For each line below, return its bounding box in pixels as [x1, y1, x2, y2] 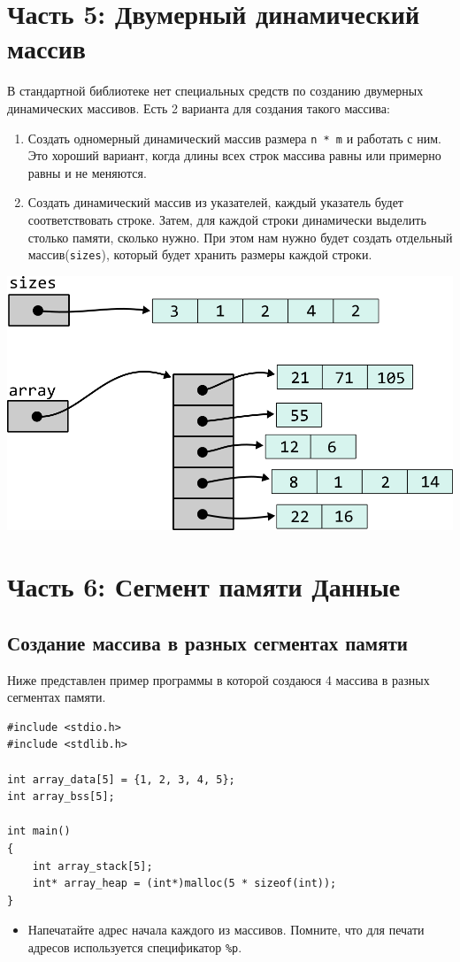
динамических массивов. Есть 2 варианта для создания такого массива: [7, 98, 390, 117]
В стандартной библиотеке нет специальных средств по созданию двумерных [7, 81, 424, 100]
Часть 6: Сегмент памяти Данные [7, 568, 401, 604]
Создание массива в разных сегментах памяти [7, 628, 408, 656]
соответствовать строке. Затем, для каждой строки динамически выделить [27, 210, 426, 228]
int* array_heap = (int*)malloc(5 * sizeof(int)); [32, 877, 337, 890]
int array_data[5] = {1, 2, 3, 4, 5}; [7, 773, 235, 786]
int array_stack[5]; [32, 859, 153, 873]
